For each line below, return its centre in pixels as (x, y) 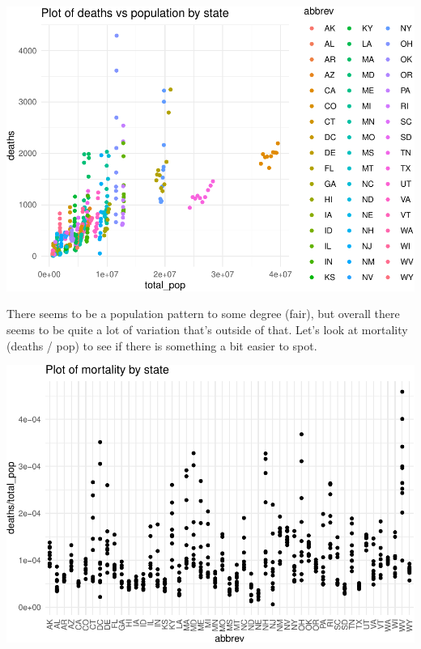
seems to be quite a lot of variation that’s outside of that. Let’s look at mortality (207, 330)
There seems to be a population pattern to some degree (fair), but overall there (203, 314)
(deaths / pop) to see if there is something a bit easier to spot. (162, 345)
